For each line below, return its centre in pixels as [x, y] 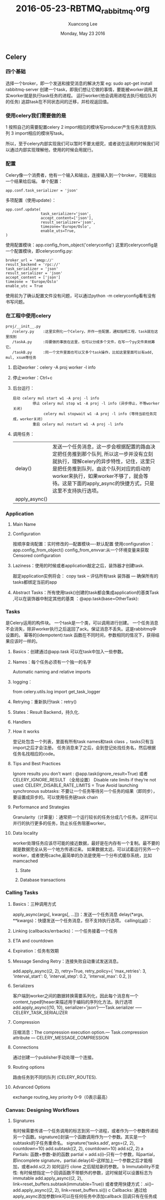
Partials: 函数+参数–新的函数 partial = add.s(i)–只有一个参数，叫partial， [85, 1154]
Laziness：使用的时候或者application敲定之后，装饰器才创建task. [78, 565]
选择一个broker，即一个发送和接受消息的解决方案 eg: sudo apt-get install [79, 83]
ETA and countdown [33, 941]
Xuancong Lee [83, 24]
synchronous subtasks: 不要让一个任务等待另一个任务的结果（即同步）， [85, 791]
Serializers [23, 986]
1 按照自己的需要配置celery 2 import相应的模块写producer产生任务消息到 [79, 127]
